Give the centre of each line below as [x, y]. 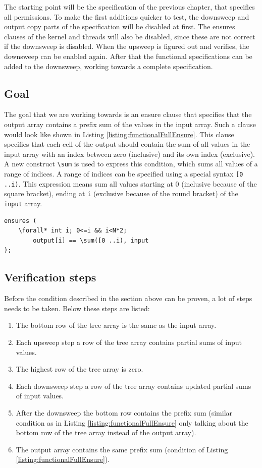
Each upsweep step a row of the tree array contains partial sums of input [129, 342]
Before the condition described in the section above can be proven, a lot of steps [128, 298]
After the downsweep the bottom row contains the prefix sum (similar [124, 412]
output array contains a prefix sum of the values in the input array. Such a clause [130, 124]
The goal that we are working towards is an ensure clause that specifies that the [128, 114]
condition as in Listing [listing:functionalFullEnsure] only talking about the [132, 422]
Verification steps [50, 277]
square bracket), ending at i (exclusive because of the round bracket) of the [121, 193]
